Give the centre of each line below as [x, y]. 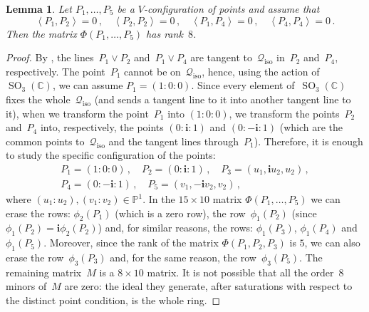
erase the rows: [38, 213]
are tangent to [222, 57]
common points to [45, 141]
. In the [159, 199]
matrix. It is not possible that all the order [240, 272]
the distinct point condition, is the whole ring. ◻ [113, 300]
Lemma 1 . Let [39, 9]
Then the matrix [41, 33]
